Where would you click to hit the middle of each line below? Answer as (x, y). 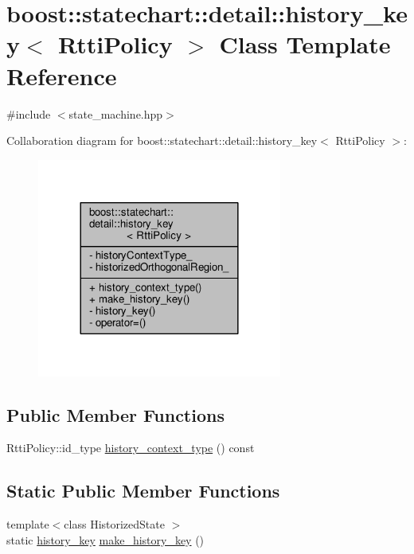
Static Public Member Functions (143, 491)
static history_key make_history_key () (105, 539)
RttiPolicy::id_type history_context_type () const (131, 448)
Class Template (305, 44)
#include (29, 113)
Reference (62, 75)
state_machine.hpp (116, 113)
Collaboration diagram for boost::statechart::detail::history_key (162, 140)
